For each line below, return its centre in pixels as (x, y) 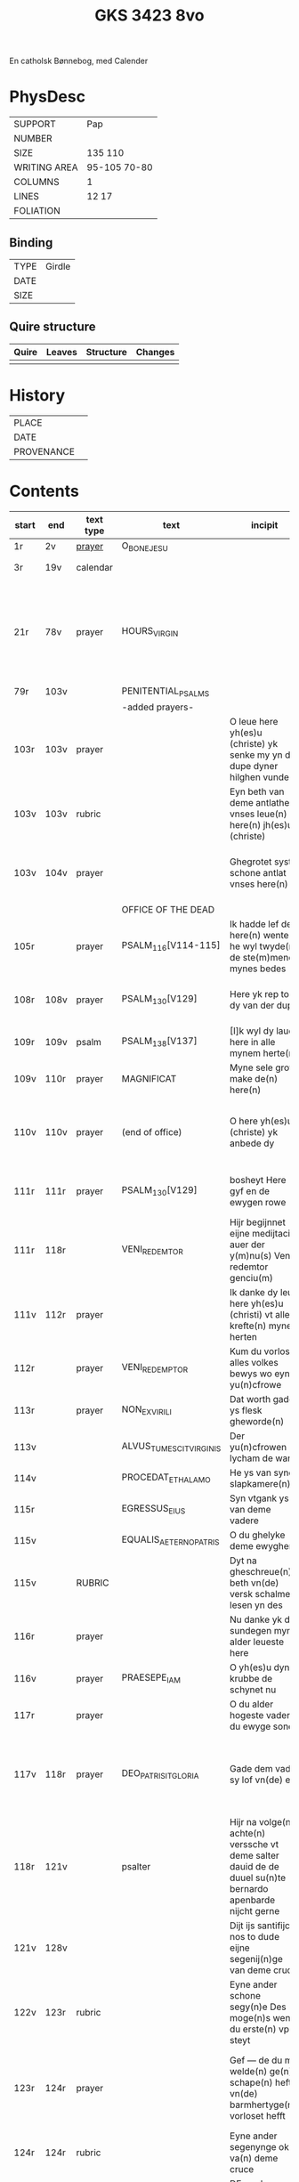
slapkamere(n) (260, 1484)
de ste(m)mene (262, 957)
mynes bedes (258, 969)
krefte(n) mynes (263, 1326)
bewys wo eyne (263, 1374)
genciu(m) (251, 1278)
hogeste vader (260, 1715)
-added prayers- (158, 707)
